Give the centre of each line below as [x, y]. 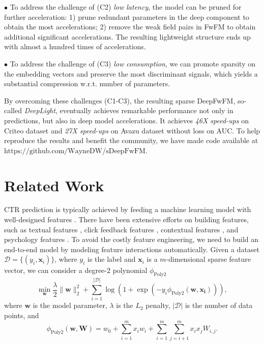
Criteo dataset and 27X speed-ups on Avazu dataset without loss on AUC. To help [132, 130]
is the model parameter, [70, 305]
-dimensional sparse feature [209, 259]
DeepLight [40, 110]
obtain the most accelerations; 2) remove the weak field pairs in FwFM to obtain [130, 27]
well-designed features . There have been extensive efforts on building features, [126, 219]
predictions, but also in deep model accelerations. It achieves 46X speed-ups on [126, 120]
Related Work [54, 185]
